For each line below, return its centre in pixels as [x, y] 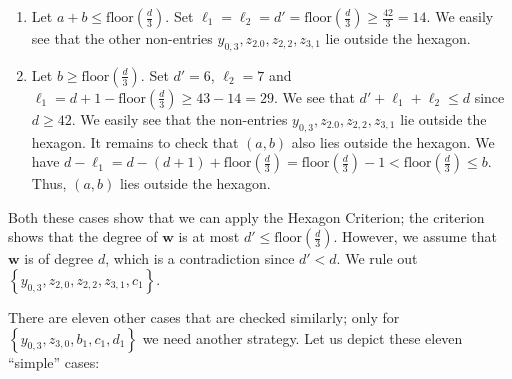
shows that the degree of [83, 236]
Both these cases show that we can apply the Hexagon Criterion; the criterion [246, 216]
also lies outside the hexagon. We [393, 141]
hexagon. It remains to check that [135, 141]
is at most [209, 236]
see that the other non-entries [122, 38]
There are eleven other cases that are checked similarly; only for [204, 316]
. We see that [314, 96]
